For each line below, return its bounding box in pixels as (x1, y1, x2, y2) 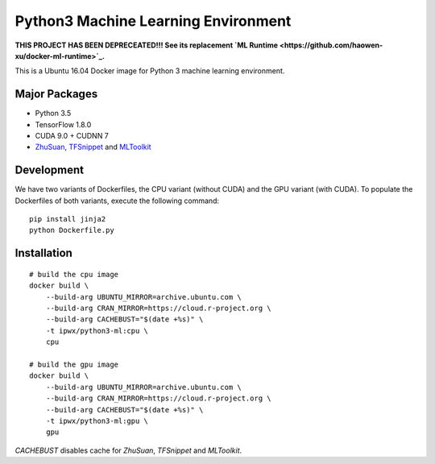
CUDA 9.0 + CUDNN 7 (35, 131, 109, 141)
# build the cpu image (29, 270, 119, 279)
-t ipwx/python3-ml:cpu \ (45, 326, 149, 335)
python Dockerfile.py (29, 226, 114, 235)
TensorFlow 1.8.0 (35, 119, 92, 129)
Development (14, 164, 85, 177)
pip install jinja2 (29, 214, 106, 224)
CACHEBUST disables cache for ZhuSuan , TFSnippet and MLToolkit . (14, 445, 242, 455)
